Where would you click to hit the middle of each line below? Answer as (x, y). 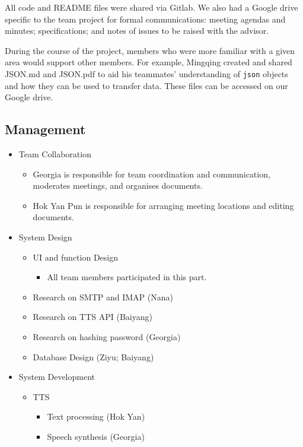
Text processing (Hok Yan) (96, 416)
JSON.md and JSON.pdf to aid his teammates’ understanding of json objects (146, 73)
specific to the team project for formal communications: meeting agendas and (145, 19)
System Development (57, 377)
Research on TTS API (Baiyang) (93, 317)
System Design (45, 237)
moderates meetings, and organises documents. (118, 186)
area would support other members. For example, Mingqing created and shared (149, 62)
